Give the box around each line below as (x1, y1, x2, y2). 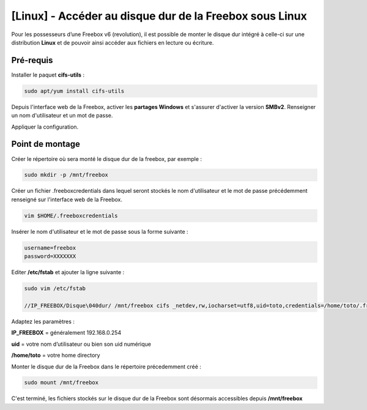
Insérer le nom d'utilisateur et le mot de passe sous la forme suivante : (11, 228, 189, 235)
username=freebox (24, 244, 76, 251)
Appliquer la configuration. (11, 123, 79, 130)
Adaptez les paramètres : (11, 318, 75, 325)
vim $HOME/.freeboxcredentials (24, 212, 119, 219)
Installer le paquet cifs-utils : (11, 71, 85, 78)
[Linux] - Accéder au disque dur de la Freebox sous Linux (11, 9, 307, 23)
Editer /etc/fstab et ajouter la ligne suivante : (11, 269, 125, 276)
